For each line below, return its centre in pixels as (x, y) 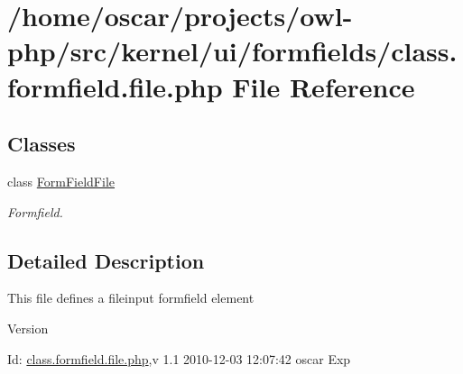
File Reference (324, 86)
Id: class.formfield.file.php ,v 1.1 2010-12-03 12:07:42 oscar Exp (179, 358)
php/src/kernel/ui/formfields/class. (232, 51)
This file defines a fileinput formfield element (131, 298)
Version (28, 328)
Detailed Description (106, 260)
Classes (42, 144)
